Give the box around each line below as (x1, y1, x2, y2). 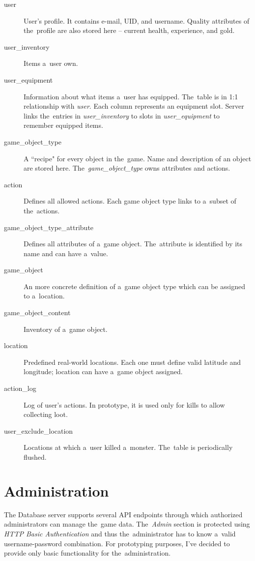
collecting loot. (24, 409, 68, 419)
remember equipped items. (24, 120, 103, 130)
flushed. (24, 452, 47, 462)
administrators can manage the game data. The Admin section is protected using (4, 519, 250, 529)
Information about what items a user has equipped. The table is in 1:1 (24, 91, 238, 101)
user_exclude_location (4, 425, 73, 436)
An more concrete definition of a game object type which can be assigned (24, 281, 245, 291)
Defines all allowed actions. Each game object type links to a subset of (24, 196, 236, 206)
